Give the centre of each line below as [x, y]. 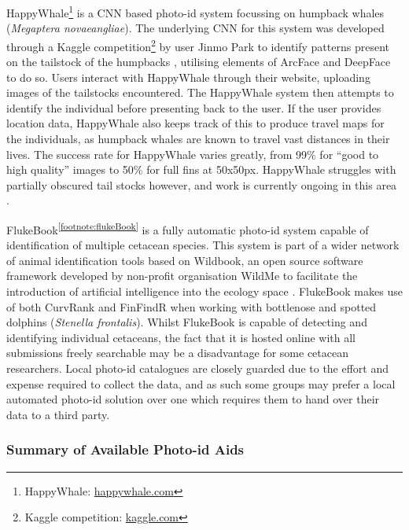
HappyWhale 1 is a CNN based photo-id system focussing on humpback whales [195, 11]
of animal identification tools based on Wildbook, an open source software [185, 260]
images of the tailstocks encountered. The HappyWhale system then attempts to [200, 92]
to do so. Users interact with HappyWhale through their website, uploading [188, 77]
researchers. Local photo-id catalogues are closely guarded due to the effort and [198, 368]
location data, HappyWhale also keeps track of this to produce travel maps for [195, 123]
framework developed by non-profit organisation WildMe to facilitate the [182, 276]
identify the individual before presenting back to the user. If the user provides [194, 107]
